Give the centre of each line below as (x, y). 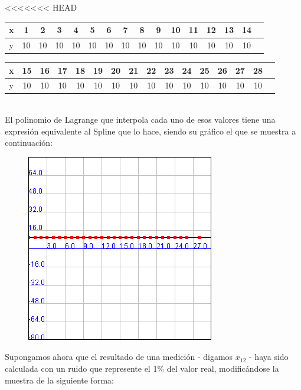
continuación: (29, 142)
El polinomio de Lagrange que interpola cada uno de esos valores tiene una (140, 119)
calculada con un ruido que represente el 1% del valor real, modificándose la (142, 368)
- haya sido (269, 357)
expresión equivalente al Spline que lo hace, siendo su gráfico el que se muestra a (150, 131)
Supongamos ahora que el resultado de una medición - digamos (119, 357)
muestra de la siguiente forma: (59, 380)
